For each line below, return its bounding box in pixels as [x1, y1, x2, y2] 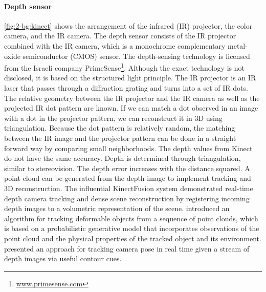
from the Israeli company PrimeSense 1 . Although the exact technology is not [4, 61, 245, 73]
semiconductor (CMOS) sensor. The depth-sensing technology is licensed [23, 50, 250, 61]
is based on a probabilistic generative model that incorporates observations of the [4, 223, 259, 234]
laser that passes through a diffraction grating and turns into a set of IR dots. [4, 82, 248, 93]
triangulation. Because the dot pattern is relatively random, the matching [4, 122, 235, 133]
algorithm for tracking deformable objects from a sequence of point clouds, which [4, 213, 258, 223]
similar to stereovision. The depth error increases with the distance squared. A [4, 162, 250, 173]
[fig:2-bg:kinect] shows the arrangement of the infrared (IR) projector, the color [4, 20, 253, 31]
